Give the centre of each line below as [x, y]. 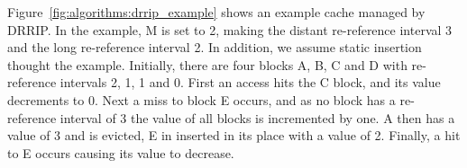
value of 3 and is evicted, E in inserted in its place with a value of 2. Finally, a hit [234, 135]
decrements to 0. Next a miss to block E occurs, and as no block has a [201, 99]
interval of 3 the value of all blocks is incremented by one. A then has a [257, 117]
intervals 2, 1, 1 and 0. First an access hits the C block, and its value [250, 82]
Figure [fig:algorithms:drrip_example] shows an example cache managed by [216, 12]
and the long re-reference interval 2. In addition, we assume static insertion [215, 47]
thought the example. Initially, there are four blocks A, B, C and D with [207, 64]
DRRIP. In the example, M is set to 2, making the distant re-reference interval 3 [230, 29]
